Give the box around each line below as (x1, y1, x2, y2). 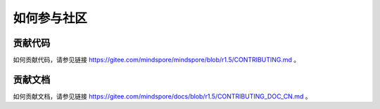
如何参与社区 (13, 10, 88, 26)
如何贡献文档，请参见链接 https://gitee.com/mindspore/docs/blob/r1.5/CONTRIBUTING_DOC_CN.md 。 (13, 92, 312, 101)
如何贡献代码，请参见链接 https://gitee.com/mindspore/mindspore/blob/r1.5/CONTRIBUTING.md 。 (13, 56, 300, 64)
